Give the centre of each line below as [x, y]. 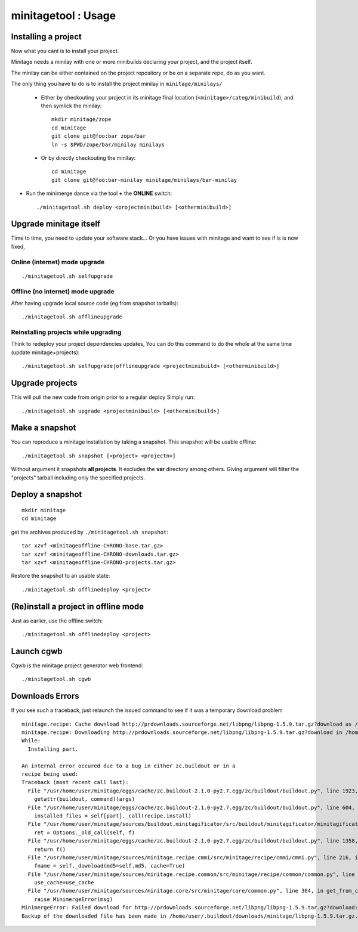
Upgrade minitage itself [56, 224]
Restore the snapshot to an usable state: [61, 576]
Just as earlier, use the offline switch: [57, 621]
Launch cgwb [37, 651]
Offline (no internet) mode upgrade [63, 291]
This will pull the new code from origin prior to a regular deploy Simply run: [103, 397]
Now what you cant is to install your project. [65, 51]
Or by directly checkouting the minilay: [88, 157]
